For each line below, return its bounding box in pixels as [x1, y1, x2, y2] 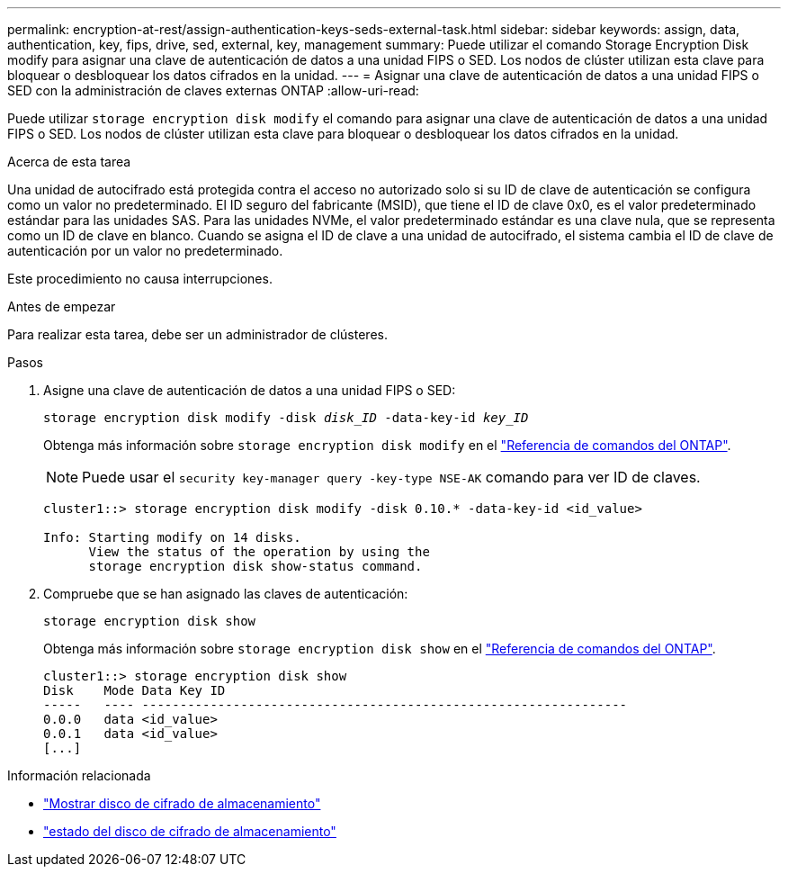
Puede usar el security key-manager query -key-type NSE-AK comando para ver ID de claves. [82, 468, 701, 486]
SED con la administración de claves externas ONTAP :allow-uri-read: [7, 83, 419, 98]
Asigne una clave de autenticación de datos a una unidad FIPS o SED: [43, 383, 456, 398]
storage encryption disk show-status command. [88, 559, 423, 573]
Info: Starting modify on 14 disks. [43, 530, 301, 545]
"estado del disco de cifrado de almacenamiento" [43, 824, 336, 839]
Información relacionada [7, 768, 151, 783]
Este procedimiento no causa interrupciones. [7, 271, 273, 286]
